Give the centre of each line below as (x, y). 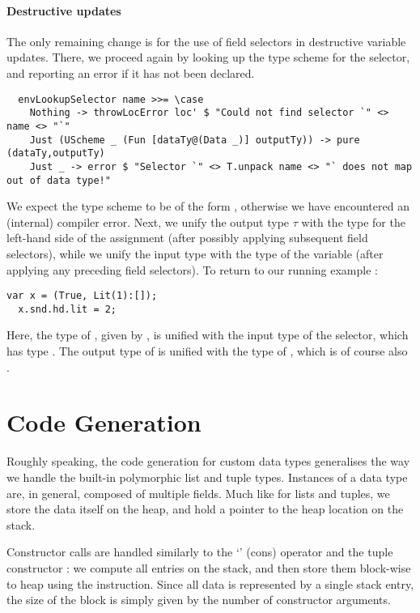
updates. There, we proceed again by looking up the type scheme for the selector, (208, 57)
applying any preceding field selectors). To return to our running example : (192, 269)
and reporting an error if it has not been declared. (131, 72)
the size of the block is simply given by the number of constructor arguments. (199, 600)
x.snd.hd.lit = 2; (68, 309)
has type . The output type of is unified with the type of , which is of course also (207, 351)
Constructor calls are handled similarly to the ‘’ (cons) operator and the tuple (200, 552)
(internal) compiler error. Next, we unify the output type (148, 221)
